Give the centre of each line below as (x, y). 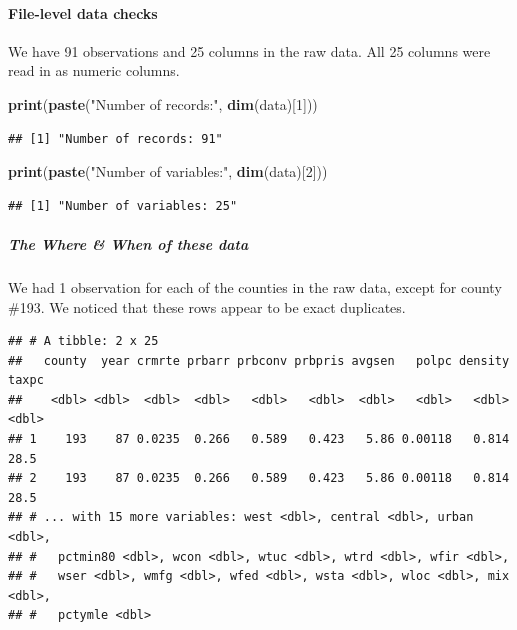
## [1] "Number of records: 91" (115, 138)
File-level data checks (83, 12)
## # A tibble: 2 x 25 (83, 341)
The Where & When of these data (128, 243)
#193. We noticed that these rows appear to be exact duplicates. (207, 306)
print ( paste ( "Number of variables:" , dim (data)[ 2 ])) (168, 171)
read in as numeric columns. (94, 70)
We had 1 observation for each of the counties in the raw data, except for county (255, 286)
